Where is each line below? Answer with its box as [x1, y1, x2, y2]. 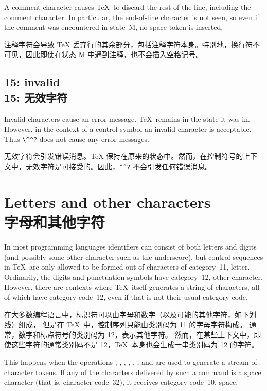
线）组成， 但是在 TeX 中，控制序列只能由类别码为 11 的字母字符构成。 [4, 319, 247, 330]
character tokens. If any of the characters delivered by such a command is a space [4, 366, 261, 377]
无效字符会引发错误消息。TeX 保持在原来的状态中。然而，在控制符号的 [4, 151, 243, 162]
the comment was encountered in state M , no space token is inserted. [4, 22, 223, 32]
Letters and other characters [4, 191, 211, 212]
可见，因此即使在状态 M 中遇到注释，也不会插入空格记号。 [4, 49, 203, 60]
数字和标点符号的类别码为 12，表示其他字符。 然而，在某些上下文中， [18, 329, 254, 340]
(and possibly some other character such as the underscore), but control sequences [4, 251, 263, 262]
